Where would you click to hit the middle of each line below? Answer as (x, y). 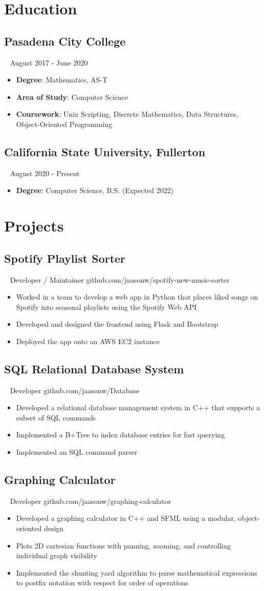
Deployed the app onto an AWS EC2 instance (88, 341)
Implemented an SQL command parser (77, 452)
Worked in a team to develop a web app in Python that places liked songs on (137, 297)
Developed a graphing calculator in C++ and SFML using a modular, (126, 518)
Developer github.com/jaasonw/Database (75, 390)
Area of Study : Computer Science (72, 97)
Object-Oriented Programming (64, 124)
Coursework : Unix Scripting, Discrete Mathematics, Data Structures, (127, 114)
